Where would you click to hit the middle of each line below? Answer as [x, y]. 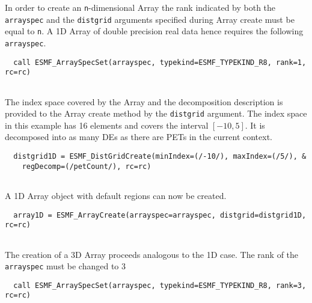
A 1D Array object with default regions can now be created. [116, 195]
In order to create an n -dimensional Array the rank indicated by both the [140, 7]
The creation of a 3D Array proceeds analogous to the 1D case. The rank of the [152, 254]
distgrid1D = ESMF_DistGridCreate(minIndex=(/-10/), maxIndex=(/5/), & [160, 157]
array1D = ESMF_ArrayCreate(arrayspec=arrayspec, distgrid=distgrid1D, [160, 215]
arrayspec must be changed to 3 [65, 266]
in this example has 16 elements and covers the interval [107, 125]
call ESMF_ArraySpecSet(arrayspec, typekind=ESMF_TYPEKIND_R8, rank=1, [160, 62]
